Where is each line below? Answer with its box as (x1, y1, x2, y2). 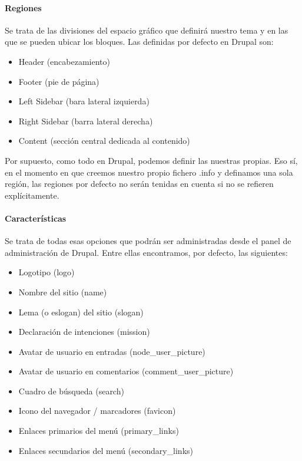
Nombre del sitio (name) (18, 285, 107, 298)
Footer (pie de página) (18, 75, 99, 87)
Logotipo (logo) (18, 266, 75, 278)
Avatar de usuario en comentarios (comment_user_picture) (18, 365, 234, 377)
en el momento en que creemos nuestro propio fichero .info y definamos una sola (5, 166, 293, 178)
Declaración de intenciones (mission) (18, 325, 150, 338)
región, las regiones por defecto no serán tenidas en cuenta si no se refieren (5, 177, 274, 190)
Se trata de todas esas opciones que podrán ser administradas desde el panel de (5, 235, 291, 247)
